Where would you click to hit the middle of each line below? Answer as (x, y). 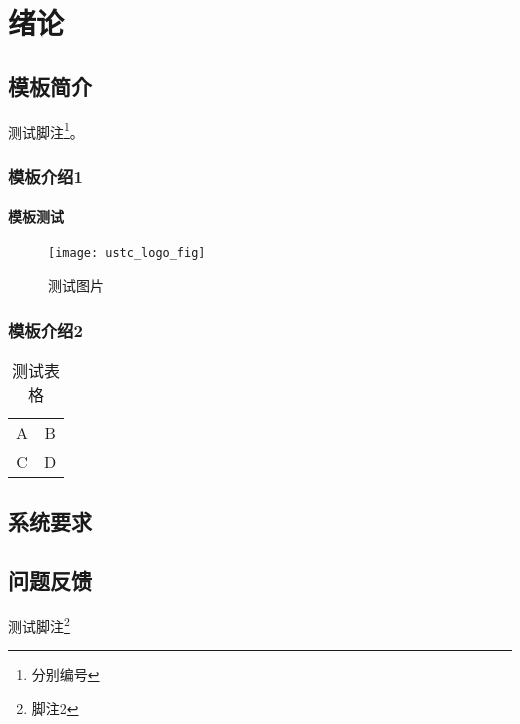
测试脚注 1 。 (46, 130)
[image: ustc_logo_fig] (127, 253)
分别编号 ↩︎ (65, 674)
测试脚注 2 (39, 624)
